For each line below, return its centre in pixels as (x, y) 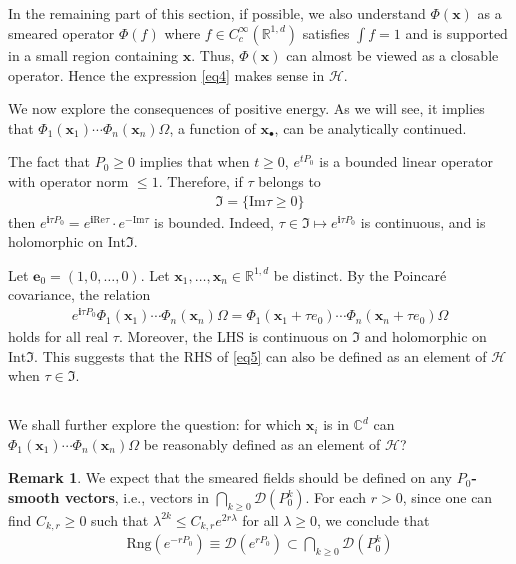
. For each (336, 497)
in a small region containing (93, 54)
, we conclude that (373, 519)
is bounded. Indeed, (214, 221)
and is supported (456, 32)
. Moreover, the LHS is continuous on (233, 336)
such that (120, 519)
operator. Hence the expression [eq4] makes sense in (166, 74)
